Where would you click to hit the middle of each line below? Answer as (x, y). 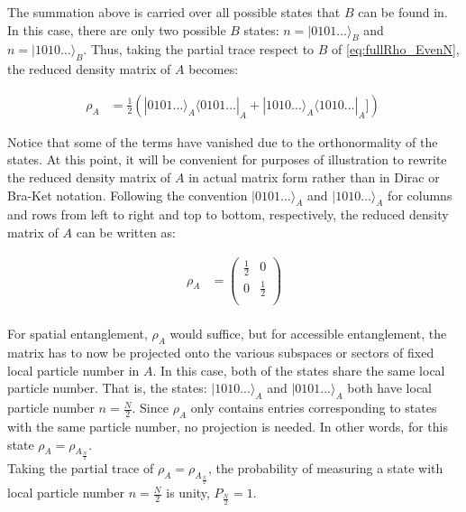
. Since (150, 408)
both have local (389, 388)
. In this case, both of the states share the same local (299, 370)
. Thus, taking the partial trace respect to (199, 49)
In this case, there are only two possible (117, 29)
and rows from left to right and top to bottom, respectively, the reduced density (228, 214)
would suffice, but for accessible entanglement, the (308, 334)
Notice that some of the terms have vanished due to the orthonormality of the (223, 141)
